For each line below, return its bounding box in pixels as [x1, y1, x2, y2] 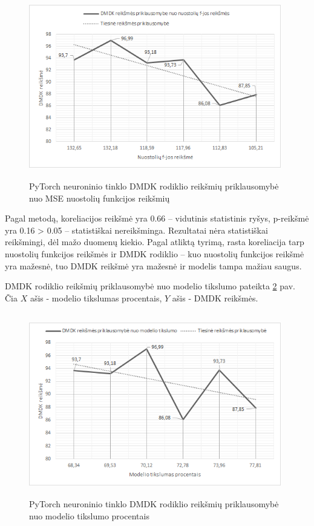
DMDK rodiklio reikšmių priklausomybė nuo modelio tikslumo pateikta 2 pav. [5, 280, 295, 292]
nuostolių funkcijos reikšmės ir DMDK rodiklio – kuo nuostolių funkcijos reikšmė [5, 247, 304, 260]
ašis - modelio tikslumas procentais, [30, 291, 162, 304]
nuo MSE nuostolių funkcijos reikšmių [29, 191, 170, 204]
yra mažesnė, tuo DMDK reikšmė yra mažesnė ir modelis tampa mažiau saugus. [5, 259, 302, 272]
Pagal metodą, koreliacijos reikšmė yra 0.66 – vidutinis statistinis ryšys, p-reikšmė [5, 212, 309, 225]
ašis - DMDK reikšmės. [172, 291, 258, 304]
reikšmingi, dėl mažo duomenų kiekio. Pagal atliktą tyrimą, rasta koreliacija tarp [5, 235, 304, 248]
